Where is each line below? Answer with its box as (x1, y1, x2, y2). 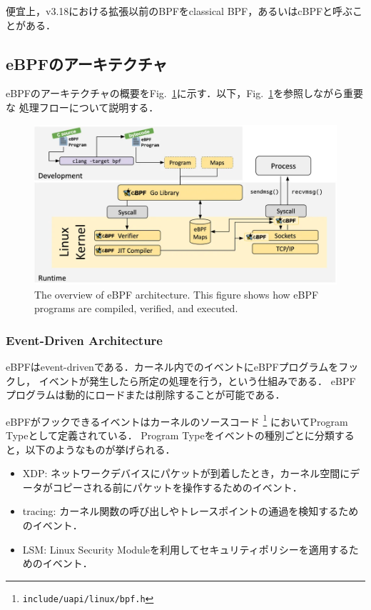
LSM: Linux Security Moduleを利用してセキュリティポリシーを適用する (22, 541, 349, 556)
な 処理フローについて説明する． (6, 99, 159, 114)
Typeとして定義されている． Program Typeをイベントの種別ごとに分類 (6, 428, 335, 443)
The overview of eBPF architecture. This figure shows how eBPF (34, 286, 319, 301)
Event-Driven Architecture (6, 331, 163, 349)
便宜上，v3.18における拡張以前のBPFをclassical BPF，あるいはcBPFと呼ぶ (6, 4, 353, 18)
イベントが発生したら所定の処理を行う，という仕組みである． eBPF (39, 373, 356, 388)
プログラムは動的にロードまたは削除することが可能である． (6, 387, 285, 402)
